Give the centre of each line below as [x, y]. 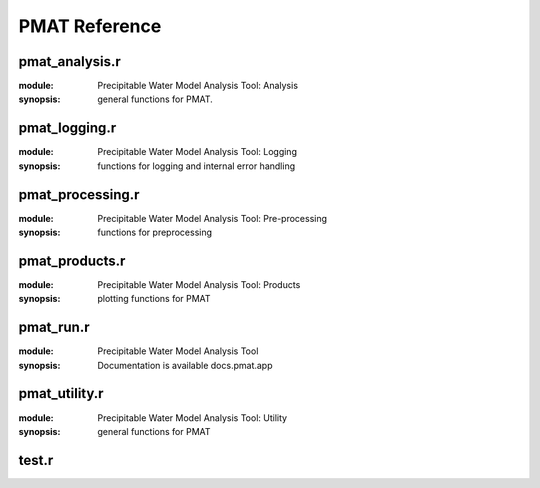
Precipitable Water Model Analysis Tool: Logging [197, 152]
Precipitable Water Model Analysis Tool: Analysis [198, 86]
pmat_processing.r [79, 194]
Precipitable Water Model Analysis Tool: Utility [192, 417]
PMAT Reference [90, 26]
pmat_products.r [72, 260]
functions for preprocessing [155, 232]
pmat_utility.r [61, 393]
